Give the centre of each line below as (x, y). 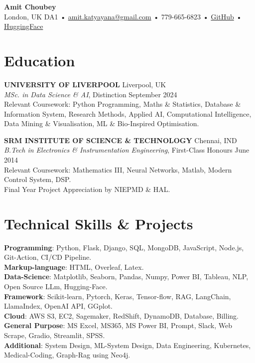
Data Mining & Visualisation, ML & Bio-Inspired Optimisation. (102, 123)
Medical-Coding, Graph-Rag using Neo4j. (67, 355)
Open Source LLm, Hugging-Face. (56, 286)
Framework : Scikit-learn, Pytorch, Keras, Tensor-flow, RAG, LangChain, (118, 296)
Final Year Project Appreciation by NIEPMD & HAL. (87, 189)
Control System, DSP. (38, 179)
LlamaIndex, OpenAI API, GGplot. (59, 306)
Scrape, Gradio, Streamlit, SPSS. (55, 335)
